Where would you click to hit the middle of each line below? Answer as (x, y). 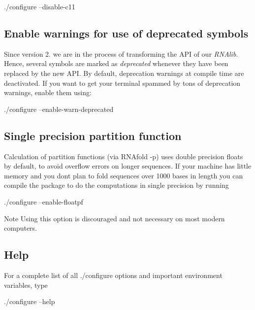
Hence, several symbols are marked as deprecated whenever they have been (116, 63)
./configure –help (30, 301)
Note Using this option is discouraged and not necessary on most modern (114, 218)
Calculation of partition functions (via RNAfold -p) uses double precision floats (124, 156)
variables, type (26, 285)
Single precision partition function (93, 135)
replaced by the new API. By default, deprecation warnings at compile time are (124, 73)
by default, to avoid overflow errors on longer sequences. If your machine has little (128, 166)
